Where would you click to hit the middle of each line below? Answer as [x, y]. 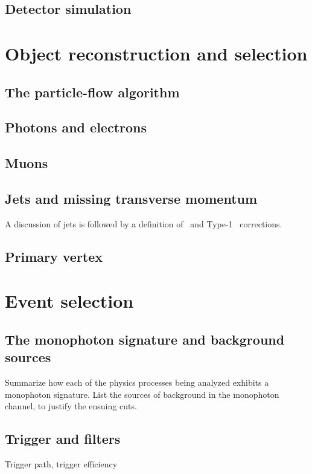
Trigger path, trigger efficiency [61, 464]
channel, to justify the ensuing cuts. [71, 406]
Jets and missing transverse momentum [131, 198]
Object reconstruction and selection [156, 53]
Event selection [69, 301]
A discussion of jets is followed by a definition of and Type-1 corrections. [144, 223]
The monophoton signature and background [145, 339]
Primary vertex [54, 256]
